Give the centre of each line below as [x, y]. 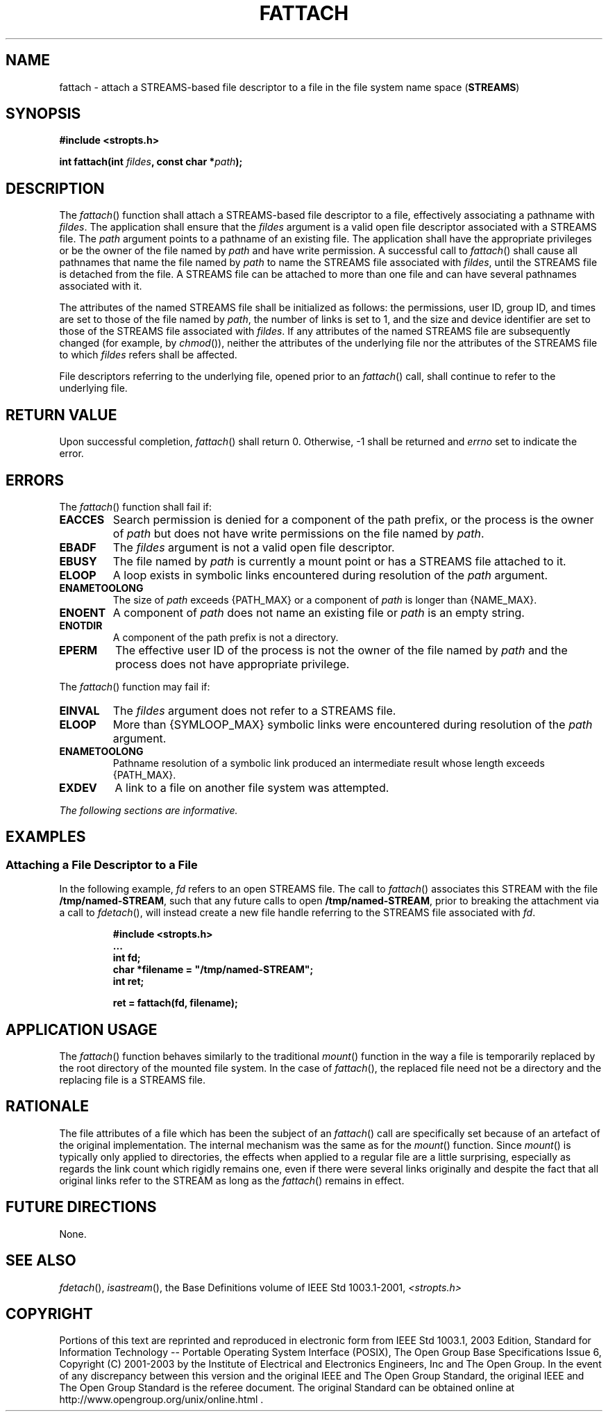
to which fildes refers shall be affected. [148, 355]
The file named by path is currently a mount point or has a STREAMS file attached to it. [339, 561]
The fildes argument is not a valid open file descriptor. [254, 547]
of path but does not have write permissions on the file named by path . [298, 533]
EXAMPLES [46, 837]
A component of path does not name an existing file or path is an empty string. [319, 612]
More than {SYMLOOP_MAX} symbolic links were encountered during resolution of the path [353, 724]
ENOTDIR [81, 625]
